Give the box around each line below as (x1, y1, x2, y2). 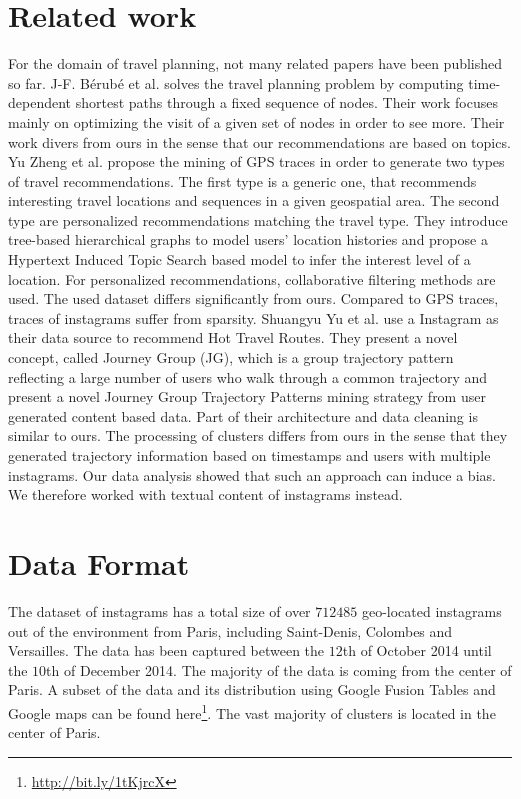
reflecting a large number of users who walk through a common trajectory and (8, 366, 488, 387)
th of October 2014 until (342, 640, 492, 661)
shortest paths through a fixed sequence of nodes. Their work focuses (75, 92, 498, 113)
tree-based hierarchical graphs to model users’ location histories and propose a (8, 229, 488, 250)
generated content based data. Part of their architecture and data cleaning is (8, 405, 478, 426)
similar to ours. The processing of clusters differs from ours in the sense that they (8, 425, 508, 446)
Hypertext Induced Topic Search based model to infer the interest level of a (8, 249, 471, 270)
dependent (8, 92, 72, 113)
